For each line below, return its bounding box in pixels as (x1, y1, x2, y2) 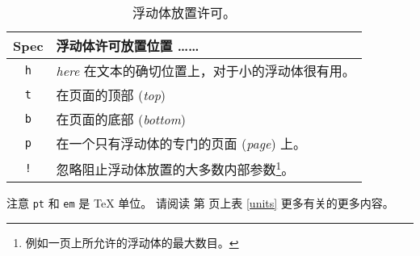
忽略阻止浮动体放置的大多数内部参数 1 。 (56, 157, 295, 179)
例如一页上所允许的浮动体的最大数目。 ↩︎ (25, 233, 239, 250)
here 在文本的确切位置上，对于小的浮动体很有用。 (56, 61, 355, 80)
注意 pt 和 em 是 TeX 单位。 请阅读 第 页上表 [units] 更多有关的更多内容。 (6, 195, 394, 212)
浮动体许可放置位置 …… (56, 36, 199, 55)
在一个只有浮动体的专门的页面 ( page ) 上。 (56, 134, 306, 153)
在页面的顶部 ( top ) (56, 86, 166, 104)
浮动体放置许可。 (132, 3, 236, 22)
